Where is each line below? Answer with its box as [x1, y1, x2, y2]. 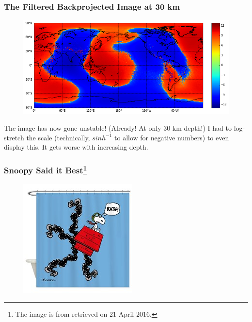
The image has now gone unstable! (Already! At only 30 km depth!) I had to [4, 123, 232, 133]
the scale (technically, [26, 132, 90, 142]
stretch [4, 132, 24, 142]
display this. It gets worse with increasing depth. [4, 142, 148, 152]
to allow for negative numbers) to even [114, 132, 229, 142]
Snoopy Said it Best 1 [4, 163, 87, 176]
